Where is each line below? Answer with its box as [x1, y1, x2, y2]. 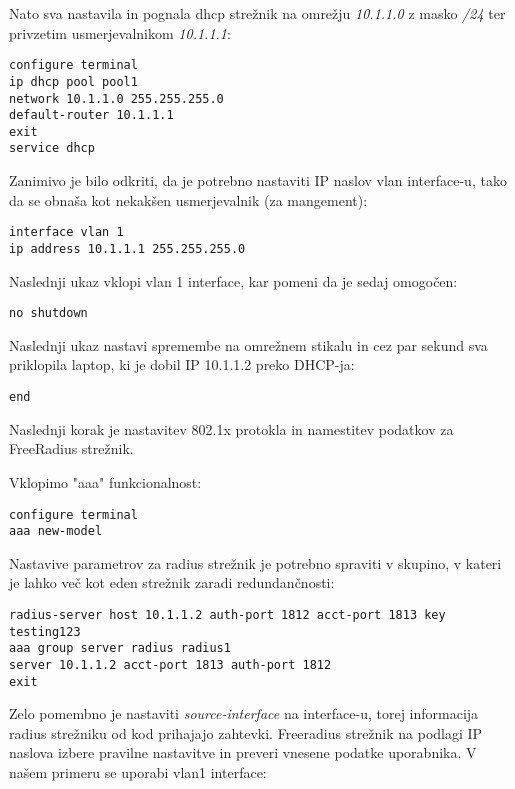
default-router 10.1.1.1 [9, 108, 174, 123]
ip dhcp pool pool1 [9, 74, 138, 89]
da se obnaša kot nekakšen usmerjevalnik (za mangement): [9, 189, 368, 210]
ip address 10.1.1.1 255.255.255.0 [9, 241, 246, 256]
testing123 [9, 624, 81, 639]
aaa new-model [9, 524, 103, 539]
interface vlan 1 [9, 225, 124, 240]
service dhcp [9, 141, 95, 156]
